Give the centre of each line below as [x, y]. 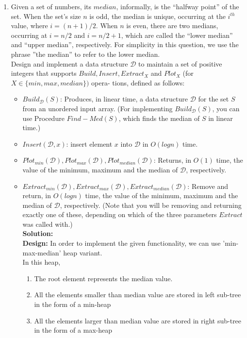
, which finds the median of [159, 118]
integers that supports [44, 73]
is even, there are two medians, [172, 25]
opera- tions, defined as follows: [138, 82]
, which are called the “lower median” [177, 35]
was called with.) [48, 224]
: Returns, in [172, 160]
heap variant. [83, 252]
